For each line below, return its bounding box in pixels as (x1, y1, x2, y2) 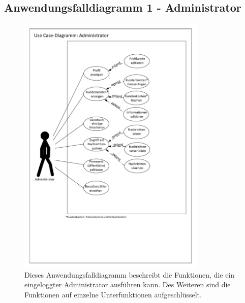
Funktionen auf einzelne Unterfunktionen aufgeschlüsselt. (24, 289, 202, 299)
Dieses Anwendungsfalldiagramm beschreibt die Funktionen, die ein (24, 269, 235, 280)
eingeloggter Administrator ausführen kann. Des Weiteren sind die (24, 279, 231, 290)
